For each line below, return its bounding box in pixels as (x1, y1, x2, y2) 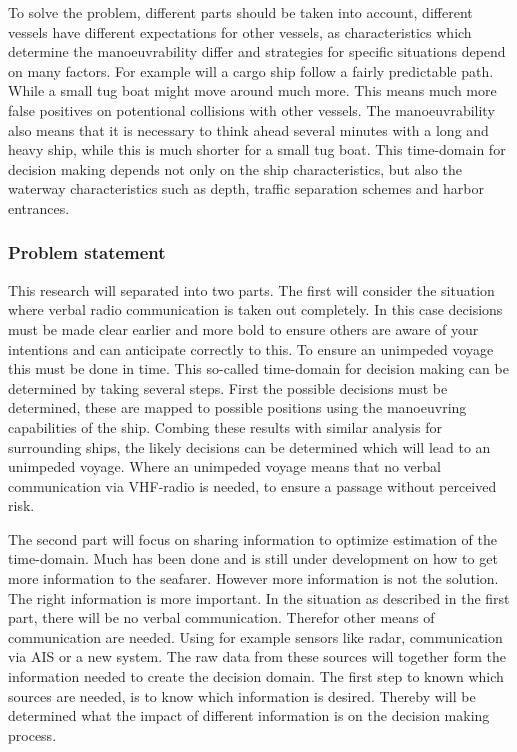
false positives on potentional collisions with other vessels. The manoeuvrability (8, 99, 495, 120)
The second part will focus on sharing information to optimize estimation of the (8, 528, 497, 549)
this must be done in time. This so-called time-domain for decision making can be (8, 358, 509, 379)
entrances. (8, 197, 70, 218)
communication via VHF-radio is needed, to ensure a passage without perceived (8, 475, 497, 496)
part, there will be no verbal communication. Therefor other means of (8, 607, 435, 628)
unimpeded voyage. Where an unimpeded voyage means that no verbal (8, 456, 441, 477)
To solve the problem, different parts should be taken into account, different (8, 2, 473, 22)
